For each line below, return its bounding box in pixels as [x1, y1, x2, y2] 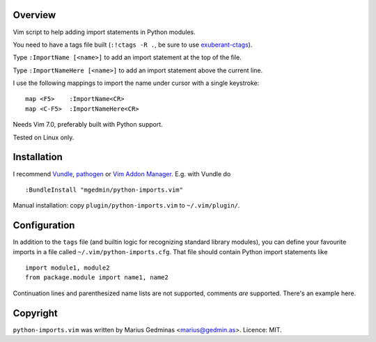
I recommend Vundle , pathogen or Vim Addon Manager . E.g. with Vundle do [13, 169, 231, 178]
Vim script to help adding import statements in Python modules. [13, 28, 196, 36]
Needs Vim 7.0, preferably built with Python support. [13, 121, 163, 129]
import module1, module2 [25, 264, 110, 272]
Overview [13, 9, 56, 21]
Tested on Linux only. [13, 133, 75, 141]
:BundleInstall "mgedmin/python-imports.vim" [25, 185, 184, 194]
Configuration [13, 219, 75, 231]
